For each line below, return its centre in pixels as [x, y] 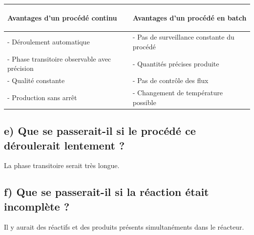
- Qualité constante [36, 80]
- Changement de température [178, 93]
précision [21, 68]
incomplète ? [37, 206]
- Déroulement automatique [49, 42]
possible [144, 102]
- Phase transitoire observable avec [59, 58]
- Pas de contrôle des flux [170, 80]
